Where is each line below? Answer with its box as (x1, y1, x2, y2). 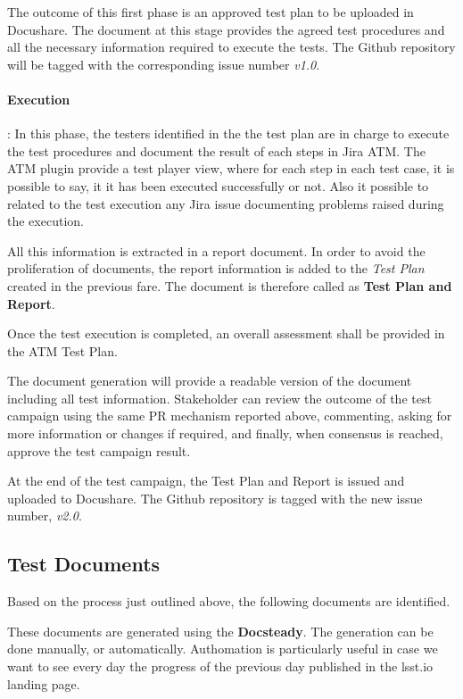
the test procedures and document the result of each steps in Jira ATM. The (7, 141, 426, 160)
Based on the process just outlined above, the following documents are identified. (7, 592, 451, 611)
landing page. (7, 674, 80, 693)
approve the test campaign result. (7, 441, 191, 460)
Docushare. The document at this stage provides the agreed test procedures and (7, 20, 445, 38)
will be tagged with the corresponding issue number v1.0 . (7, 54, 320, 73)
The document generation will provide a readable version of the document (7, 371, 412, 390)
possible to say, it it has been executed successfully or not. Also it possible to (7, 176, 429, 195)
